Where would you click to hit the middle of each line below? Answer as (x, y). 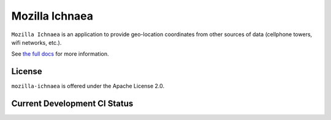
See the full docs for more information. (60, 54)
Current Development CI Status (72, 104)
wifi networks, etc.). (36, 42)
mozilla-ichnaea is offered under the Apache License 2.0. (88, 86)
